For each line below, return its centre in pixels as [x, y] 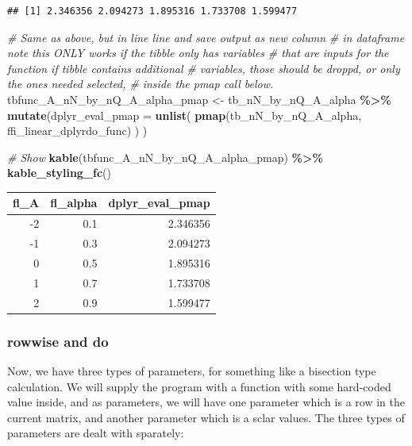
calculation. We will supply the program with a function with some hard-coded [199, 386]
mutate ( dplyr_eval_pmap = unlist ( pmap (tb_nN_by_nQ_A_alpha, [185, 115]
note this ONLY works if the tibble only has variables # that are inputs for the [198, 53]
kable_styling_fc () [60, 173]
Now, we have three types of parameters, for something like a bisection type [192, 370]
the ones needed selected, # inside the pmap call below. [141, 84]
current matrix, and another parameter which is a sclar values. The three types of [206, 417]
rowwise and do [58, 341]
